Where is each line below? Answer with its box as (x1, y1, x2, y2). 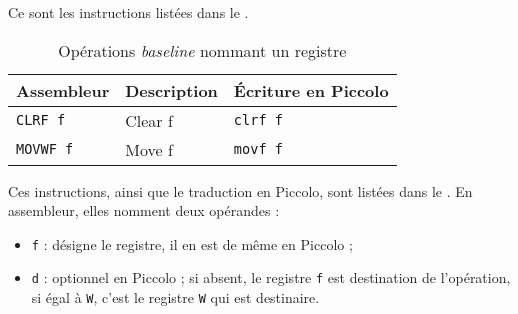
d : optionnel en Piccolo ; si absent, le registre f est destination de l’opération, (31, 267, 511, 288)
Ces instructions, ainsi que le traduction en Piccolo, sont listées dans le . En (8, 180, 473, 201)
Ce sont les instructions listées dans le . (8, 2, 249, 22)
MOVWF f (16, 141, 74, 158)
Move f (125, 137, 173, 161)
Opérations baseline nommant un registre (58, 38, 347, 62)
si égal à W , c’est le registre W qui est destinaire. (31, 287, 320, 308)
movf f (233, 141, 283, 158)
